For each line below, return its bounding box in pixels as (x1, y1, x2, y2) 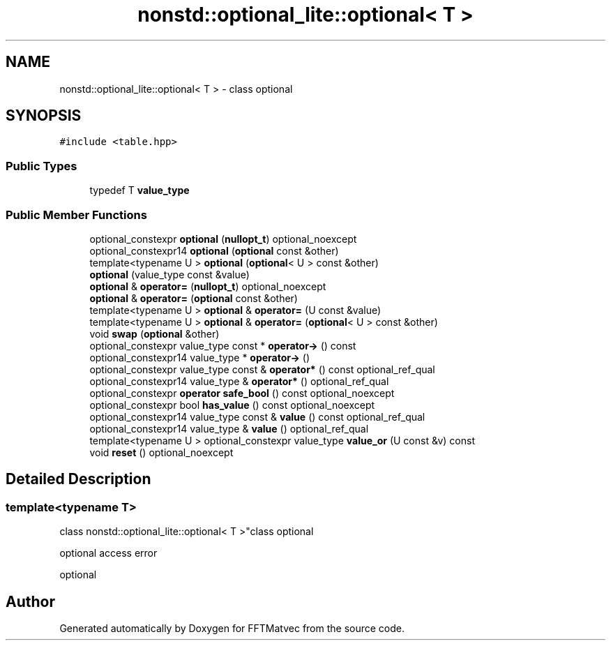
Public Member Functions (6, 207, 147, 222)
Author (6, 592, 55, 610)
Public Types (6, 158, 77, 173)
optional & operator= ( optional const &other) (89, 292, 298, 304)
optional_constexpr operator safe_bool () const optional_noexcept (89, 386, 395, 399)
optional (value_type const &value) (89, 268, 250, 280)
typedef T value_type (89, 184, 190, 197)
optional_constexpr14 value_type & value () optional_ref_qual (89, 422, 369, 435)
